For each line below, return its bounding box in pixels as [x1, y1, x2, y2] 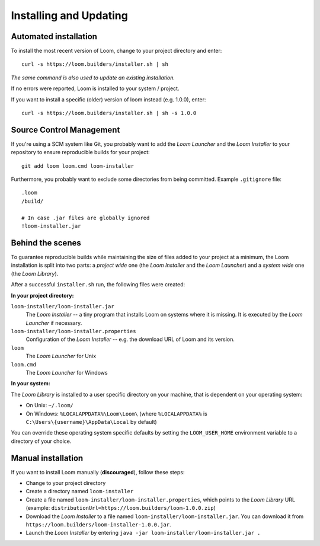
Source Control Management [11, 124, 120, 135]
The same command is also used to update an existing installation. [11, 74, 175, 81]
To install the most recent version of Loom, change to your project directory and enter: [11, 47, 222, 55]
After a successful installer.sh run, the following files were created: [11, 281, 185, 288]
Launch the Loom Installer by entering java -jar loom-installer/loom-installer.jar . [25, 529, 261, 537]
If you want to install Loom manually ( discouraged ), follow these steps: [11, 468, 185, 475]
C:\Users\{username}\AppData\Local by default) [25, 418, 157, 425]
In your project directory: [11, 292, 74, 299]
